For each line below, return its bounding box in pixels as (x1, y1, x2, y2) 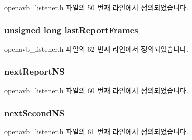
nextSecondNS (4, 107, 65, 119)
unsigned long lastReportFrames (4, 23, 138, 36)
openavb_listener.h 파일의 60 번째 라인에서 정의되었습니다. (4, 85, 188, 95)
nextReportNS (4, 65, 65, 78)
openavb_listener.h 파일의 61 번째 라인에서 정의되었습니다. (4, 126, 188, 137)
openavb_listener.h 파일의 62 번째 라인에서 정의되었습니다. (4, 43, 188, 54)
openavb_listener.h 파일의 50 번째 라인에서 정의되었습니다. (4, 2, 188, 12)
